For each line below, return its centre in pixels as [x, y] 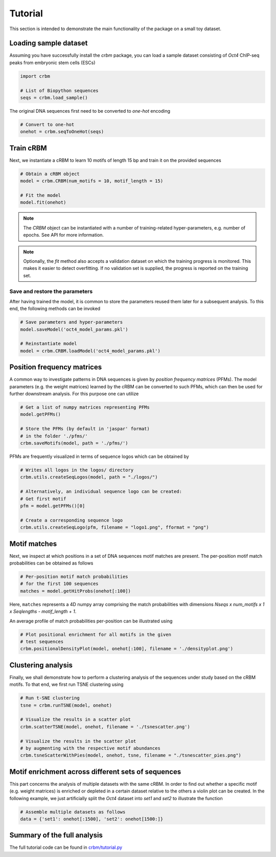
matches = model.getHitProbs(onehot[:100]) [76, 591]
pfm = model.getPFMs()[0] [53, 506]
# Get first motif [43, 499]
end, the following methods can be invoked [55, 309]
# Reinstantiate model [49, 344]
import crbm [35, 76]
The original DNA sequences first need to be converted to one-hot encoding [90, 111]
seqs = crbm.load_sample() [54, 98]
